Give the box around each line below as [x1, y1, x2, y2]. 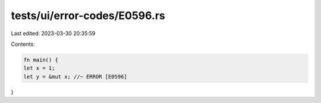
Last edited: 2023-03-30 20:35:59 [11, 30, 96, 37]
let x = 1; [23, 65, 55, 71]
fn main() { [23, 57, 59, 63]
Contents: [11, 40, 35, 48]
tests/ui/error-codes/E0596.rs [11, 9, 166, 22]
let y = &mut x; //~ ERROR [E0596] [23, 73, 127, 80]
